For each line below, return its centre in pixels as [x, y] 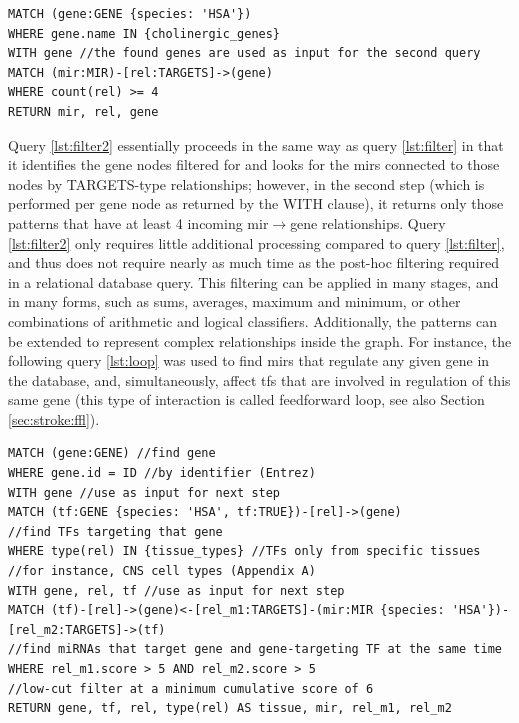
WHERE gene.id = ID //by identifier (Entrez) [162, 473]
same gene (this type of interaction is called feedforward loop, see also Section [246, 399]
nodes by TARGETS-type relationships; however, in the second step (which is [246, 183]
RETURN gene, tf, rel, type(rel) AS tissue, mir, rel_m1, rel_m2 [230, 708]
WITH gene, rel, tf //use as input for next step [176, 590]
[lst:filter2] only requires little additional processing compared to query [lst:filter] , [256, 242]
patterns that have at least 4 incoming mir [138, 222]
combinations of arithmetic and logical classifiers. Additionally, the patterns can [252, 320]
